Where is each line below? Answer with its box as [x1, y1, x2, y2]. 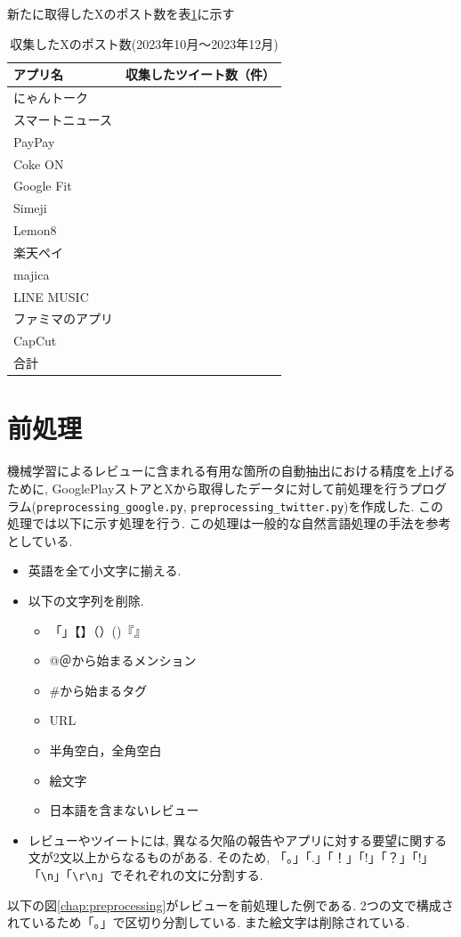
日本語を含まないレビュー [49, 801, 199, 819]
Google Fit [13, 176, 72, 195]
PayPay [13, 132, 55, 151]
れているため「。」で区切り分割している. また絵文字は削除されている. [7, 913, 410, 932]
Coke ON [13, 154, 64, 173]
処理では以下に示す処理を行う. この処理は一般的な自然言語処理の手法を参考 [7, 514, 451, 533]
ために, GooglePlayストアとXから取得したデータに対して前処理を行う [7, 478, 409, 497]
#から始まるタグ [49, 680, 148, 699]
